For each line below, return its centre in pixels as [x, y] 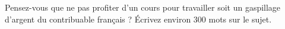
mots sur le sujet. [240, 19]
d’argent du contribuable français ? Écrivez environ [98, 19]
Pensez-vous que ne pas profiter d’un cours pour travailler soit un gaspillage [143, 7]
